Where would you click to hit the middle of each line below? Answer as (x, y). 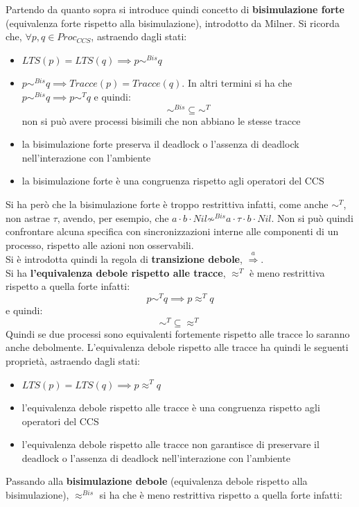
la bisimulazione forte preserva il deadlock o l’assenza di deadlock (160, 144)
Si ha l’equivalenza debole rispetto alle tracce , (116, 272)
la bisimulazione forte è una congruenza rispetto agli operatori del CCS (173, 181)
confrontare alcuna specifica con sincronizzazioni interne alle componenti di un (172, 231)
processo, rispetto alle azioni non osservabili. (100, 244)
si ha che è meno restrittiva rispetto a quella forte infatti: (221, 495)
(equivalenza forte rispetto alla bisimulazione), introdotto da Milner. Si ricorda (173, 23)
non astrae (28, 217)
